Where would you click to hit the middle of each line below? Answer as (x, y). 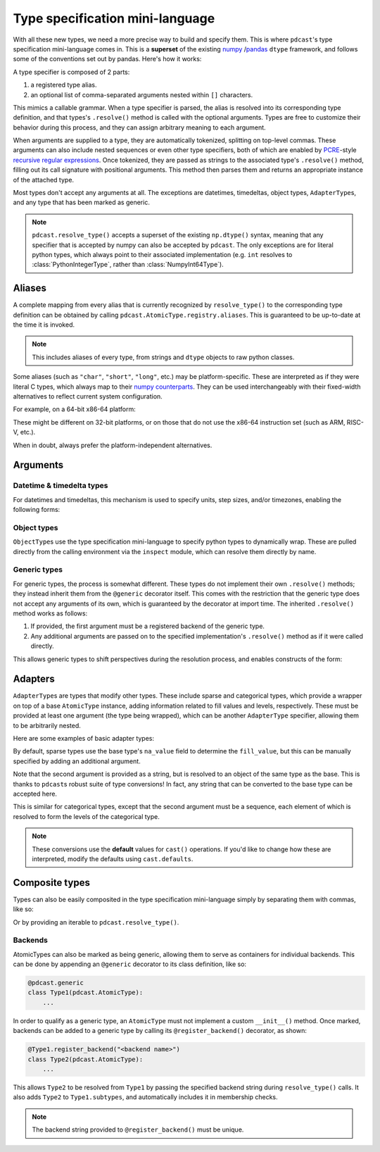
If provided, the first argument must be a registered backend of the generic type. (148, 626)
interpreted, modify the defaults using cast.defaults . (113, 858)
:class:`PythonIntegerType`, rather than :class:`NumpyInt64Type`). (128, 265)
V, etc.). (24, 432)
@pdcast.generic (56, 983)
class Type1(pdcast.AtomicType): (85, 993)
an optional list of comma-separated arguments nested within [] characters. (142, 94)
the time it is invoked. (44, 325)
